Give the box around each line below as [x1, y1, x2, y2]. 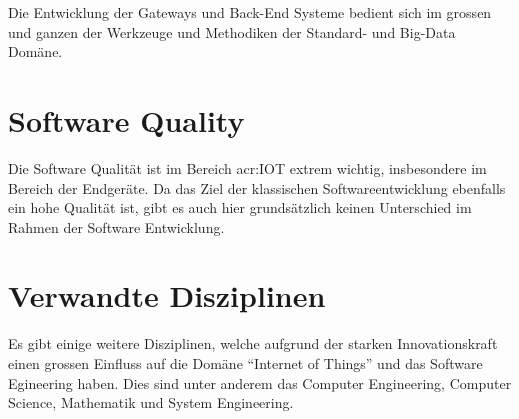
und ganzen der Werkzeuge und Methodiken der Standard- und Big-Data [8, 21, 456, 42]
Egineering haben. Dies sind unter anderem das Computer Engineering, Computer [8, 372, 512, 393]
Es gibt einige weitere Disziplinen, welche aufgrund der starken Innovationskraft [8, 333, 498, 354]
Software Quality [8, 99, 245, 140]
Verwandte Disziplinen [8, 275, 326, 316]
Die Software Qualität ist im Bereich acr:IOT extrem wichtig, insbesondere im [8, 157, 487, 178]
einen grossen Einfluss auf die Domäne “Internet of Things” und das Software [8, 353, 483, 373]
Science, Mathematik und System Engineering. [8, 392, 294, 413]
